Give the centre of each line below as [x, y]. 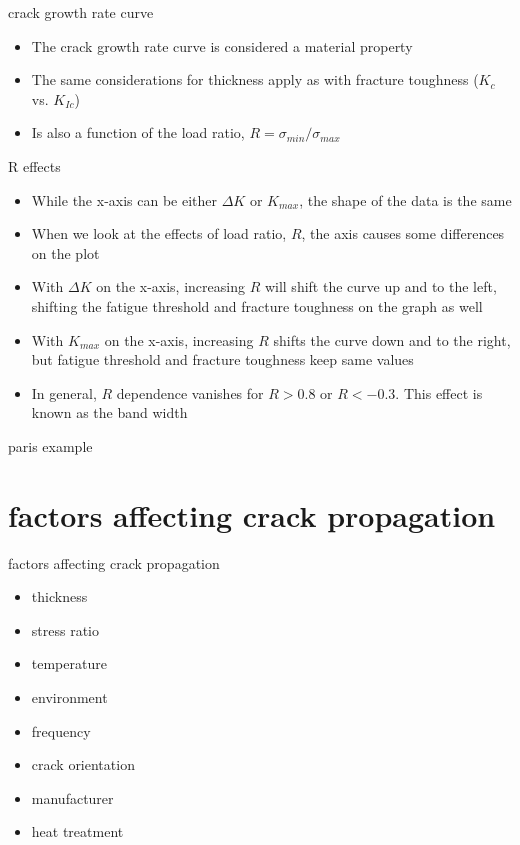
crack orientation [83, 764]
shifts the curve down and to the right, [392, 339]
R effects [34, 165]
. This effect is [439, 392]
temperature [69, 663]
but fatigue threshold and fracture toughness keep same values [222, 359]
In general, [64, 392]
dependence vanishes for [190, 392]
